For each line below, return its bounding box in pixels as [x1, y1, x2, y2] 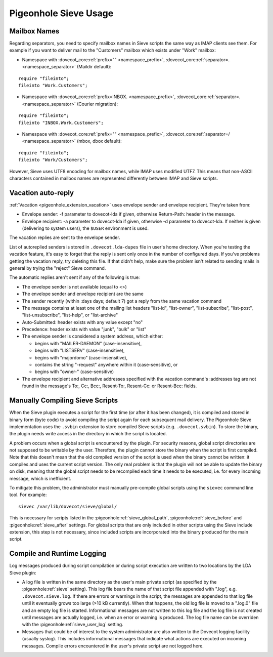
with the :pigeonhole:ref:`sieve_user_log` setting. [22, 622, 123, 628]
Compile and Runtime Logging [9, 549, 107, 558]
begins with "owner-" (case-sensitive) [34, 368, 114, 375]
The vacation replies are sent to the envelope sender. [9, 234, 121, 240]
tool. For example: [9, 491, 47, 498]
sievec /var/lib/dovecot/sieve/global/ [18, 504, 117, 509]
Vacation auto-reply [9, 188, 74, 197]
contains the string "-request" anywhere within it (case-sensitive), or [34, 362, 178, 368]
